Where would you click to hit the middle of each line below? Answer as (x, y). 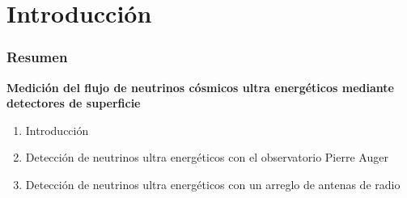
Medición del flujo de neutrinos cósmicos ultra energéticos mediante (200, 87)
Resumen (37, 57)
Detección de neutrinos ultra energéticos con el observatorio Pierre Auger (207, 157)
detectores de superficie (74, 103)
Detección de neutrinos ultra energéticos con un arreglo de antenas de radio (213, 184)
